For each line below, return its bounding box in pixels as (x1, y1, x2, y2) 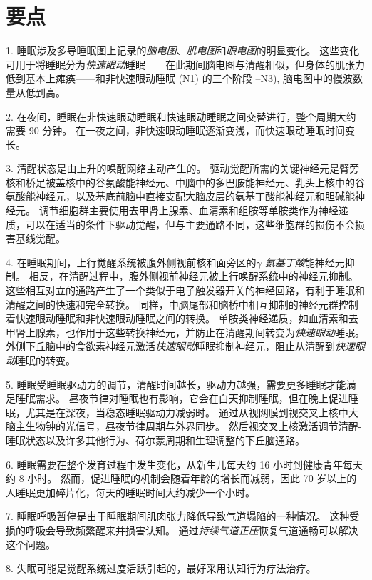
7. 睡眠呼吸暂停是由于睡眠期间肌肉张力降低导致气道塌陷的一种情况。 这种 (6, 509, 350, 524)
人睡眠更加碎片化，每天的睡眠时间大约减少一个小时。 (6, 484, 255, 499)
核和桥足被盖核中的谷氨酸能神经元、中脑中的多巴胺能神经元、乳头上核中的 (6, 174, 355, 189)
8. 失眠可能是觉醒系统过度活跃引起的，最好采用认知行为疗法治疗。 (6, 561, 316, 576)
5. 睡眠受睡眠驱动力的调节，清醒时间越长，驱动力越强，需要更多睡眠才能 (6, 376, 346, 391)
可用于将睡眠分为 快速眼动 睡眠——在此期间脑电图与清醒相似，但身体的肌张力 (6, 56, 365, 71)
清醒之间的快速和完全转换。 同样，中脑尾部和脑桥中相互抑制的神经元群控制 (6, 296, 358, 311)
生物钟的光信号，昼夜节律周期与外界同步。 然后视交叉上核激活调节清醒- (25, 419, 362, 434)
